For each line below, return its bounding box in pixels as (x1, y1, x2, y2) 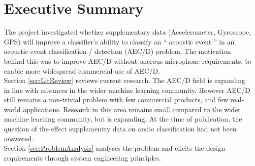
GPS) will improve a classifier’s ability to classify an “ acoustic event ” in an (4, 36, 235, 46)
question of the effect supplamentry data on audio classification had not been (4, 124, 237, 134)
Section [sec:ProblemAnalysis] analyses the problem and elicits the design (4, 143, 225, 153)
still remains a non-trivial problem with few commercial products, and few (4, 94, 228, 105)
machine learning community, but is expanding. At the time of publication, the (4, 114, 242, 124)
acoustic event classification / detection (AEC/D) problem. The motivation (4, 46, 231, 56)
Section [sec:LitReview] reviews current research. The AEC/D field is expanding (4, 75, 246, 85)
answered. (4, 133, 33, 143)
